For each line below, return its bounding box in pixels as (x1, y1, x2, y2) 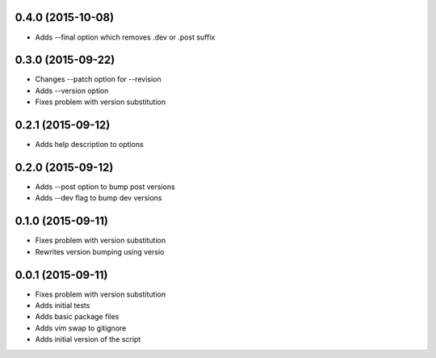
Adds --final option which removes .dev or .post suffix (35, 32, 216, 42)
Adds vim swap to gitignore (35, 323, 127, 333)
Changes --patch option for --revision (35, 74, 161, 84)
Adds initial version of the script (35, 335, 141, 344)
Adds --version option (35, 86, 109, 95)
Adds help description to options (35, 140, 145, 150)
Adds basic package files (35, 312, 119, 322)
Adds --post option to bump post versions (35, 182, 175, 192)
